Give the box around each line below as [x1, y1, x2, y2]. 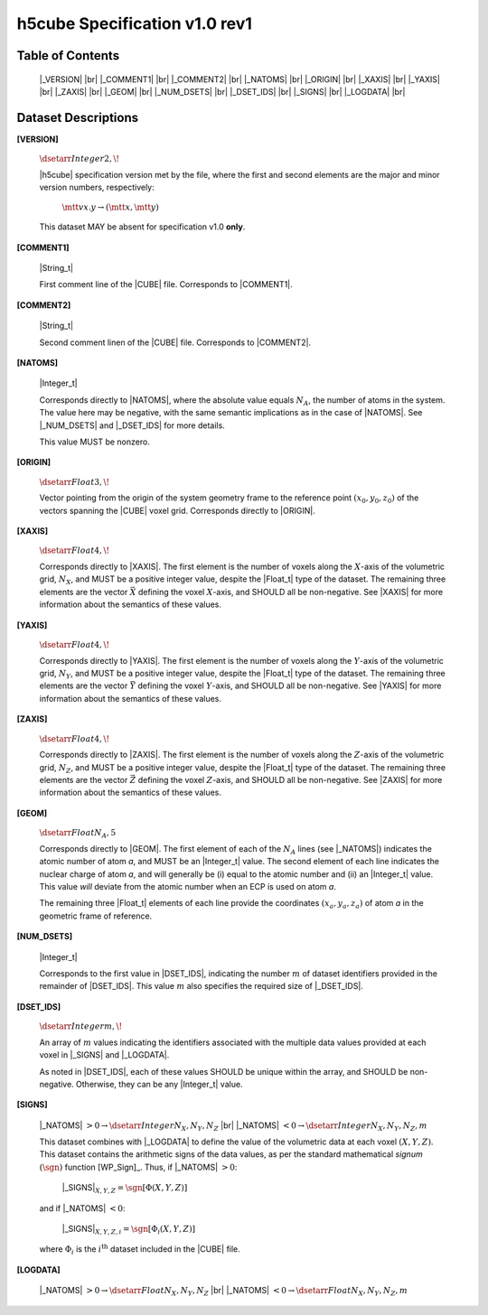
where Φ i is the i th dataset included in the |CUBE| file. [39, 1243, 241, 1257]
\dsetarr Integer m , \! [39, 1021, 123, 1031]
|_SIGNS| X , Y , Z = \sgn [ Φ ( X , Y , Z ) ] [61, 1182, 188, 1196]
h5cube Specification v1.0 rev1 [16, 14, 253, 33]
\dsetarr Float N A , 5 [39, 827, 117, 840]
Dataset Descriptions [16, 109, 139, 126]
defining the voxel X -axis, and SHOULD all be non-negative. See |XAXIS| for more [137, 586, 443, 597]
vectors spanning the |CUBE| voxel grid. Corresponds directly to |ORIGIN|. [39, 505, 315, 516]
